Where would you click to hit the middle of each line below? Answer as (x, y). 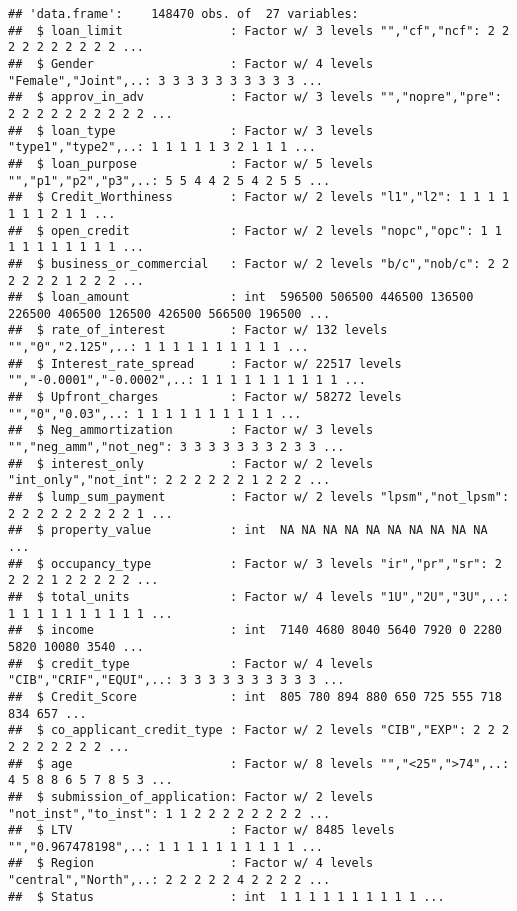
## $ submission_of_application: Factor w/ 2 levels (191, 796)
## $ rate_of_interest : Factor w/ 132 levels (198, 330)
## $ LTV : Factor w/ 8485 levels (201, 830)
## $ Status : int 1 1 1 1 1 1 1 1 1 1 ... (226, 896)
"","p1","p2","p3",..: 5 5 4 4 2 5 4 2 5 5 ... (169, 180)
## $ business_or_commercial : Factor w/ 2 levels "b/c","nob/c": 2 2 (259, 263)
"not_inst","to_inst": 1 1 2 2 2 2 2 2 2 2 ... (169, 813)
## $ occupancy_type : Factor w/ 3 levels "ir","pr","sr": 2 (255, 563)
